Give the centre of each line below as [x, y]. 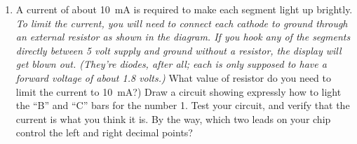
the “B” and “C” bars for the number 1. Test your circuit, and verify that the [183, 105]
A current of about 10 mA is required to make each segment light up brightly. [184, 9]
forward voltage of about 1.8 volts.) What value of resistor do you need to [173, 77]
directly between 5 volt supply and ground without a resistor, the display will [178, 50]
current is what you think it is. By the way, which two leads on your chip [173, 118]
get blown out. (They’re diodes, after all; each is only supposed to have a [171, 64]
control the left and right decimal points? [104, 132]
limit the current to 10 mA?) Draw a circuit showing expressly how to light [178, 91]
